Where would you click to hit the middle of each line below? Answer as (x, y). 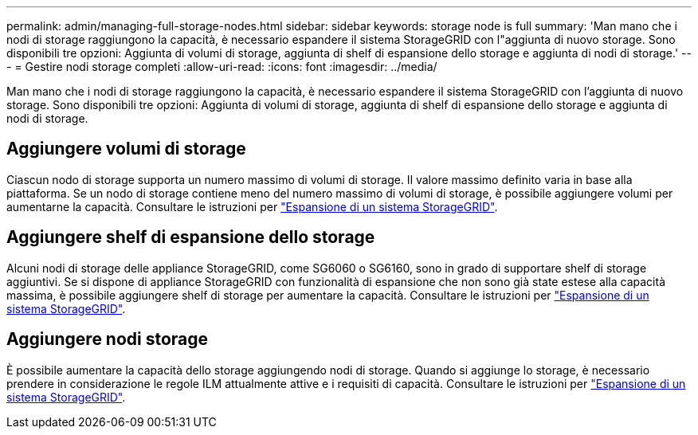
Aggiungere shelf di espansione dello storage (191, 237)
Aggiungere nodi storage (108, 339)
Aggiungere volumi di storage (126, 149)
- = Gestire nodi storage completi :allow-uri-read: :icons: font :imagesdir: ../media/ (222, 67)
